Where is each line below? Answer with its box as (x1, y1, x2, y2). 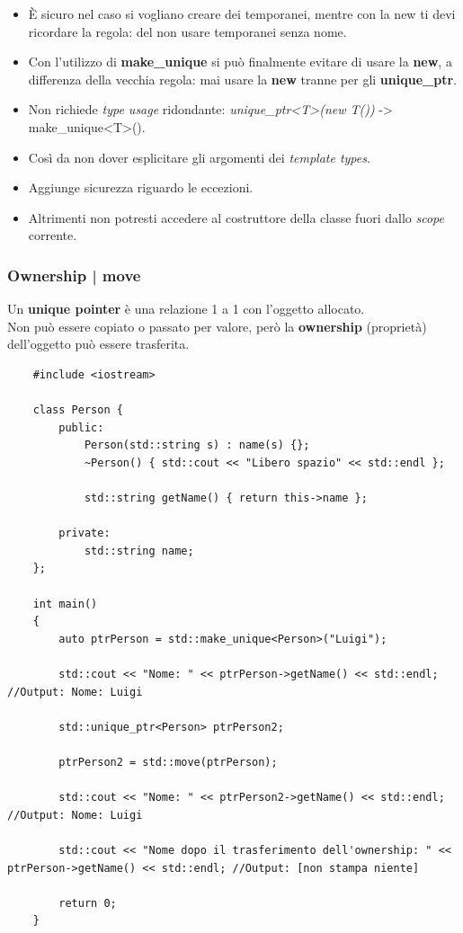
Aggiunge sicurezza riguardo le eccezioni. (28, 178, 254, 197)
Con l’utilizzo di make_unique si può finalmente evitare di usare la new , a (28, 52, 452, 71)
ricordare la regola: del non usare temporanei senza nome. (28, 22, 347, 40)
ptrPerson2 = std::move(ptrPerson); (58, 756, 278, 769)
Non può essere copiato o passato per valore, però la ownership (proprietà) (7, 316, 427, 335)
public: (58, 421, 104, 434)
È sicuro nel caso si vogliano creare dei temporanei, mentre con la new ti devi (28, 4, 456, 22)
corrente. (28, 226, 77, 244)
